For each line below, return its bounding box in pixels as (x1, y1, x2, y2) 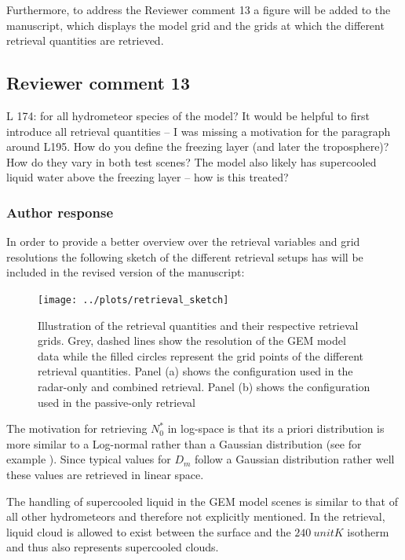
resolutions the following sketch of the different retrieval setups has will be (6, 248, 363, 265)
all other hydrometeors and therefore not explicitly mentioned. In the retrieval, (6, 508, 385, 525)
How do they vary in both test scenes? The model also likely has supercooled (6, 153, 377, 170)
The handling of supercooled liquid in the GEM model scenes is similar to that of (6, 492, 398, 509)
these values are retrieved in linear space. (6, 466, 204, 482)
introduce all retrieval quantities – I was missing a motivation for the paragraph (6, 123, 391, 139)
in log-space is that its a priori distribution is (167, 420, 385, 437)
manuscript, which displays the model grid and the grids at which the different (6, 16, 385, 33)
